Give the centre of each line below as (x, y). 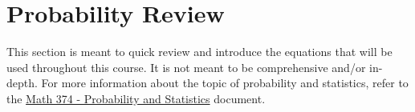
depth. (22, 83)
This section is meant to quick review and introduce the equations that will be (199, 52)
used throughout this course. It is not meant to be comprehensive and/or (186, 67)
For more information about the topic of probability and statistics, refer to (225, 83)
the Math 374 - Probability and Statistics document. (136, 98)
